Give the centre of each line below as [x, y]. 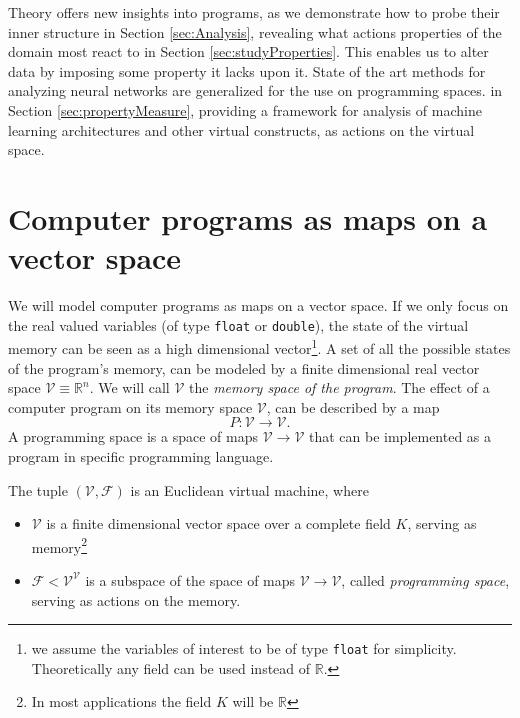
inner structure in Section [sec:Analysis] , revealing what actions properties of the [255, 31]
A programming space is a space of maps [133, 436]
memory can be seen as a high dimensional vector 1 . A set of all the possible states [259, 346]
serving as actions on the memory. [136, 599]
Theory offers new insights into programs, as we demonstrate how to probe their [254, 12]
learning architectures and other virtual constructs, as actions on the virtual [241, 129]
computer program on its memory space [130, 406]
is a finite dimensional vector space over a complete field [218, 523]
